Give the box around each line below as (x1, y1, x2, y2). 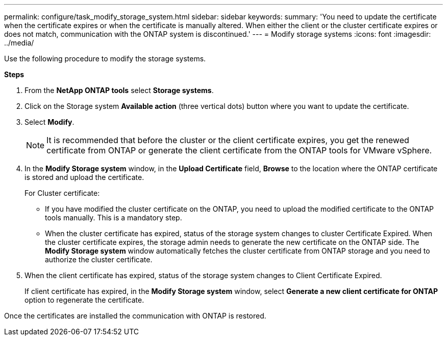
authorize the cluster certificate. (45, 255, 153, 264)
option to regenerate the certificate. (24, 296, 144, 304)
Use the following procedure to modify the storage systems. (4, 54, 206, 63)
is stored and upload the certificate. (24, 173, 144, 182)
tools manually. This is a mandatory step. (45, 213, 182, 222)
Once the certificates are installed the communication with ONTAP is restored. (4, 311, 266, 320)
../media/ (4, 38, 34, 47)
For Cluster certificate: (24, 189, 100, 197)
